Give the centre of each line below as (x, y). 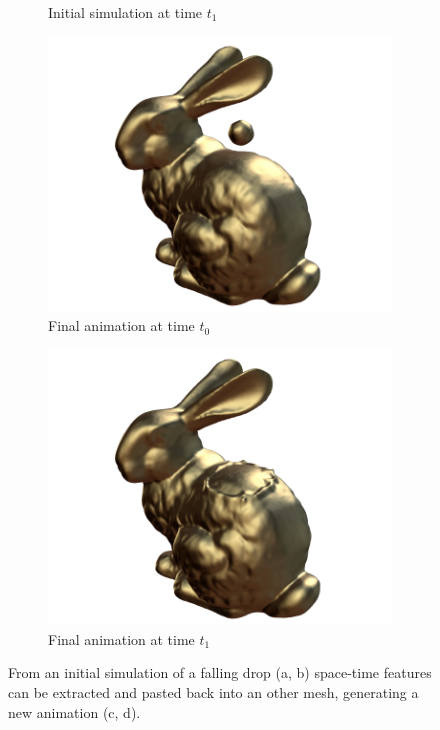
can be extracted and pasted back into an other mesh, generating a (213, 691)
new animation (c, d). (74, 711)
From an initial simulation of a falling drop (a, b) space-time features (220, 672)
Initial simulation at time (125, 12)
